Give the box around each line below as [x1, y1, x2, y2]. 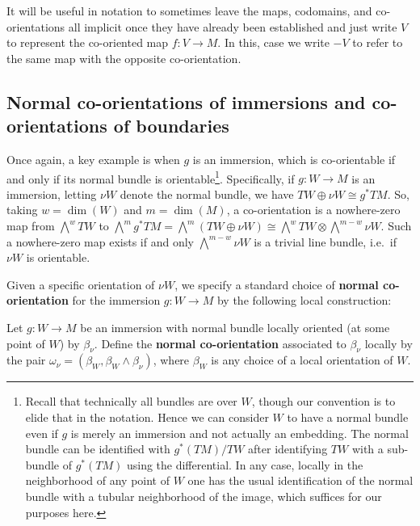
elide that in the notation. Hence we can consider [25, 408, 269, 425]
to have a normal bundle [287, 408, 409, 425]
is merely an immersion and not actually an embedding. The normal [70, 424, 409, 441]
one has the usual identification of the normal [187, 472, 414, 489]
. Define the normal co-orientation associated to [94, 335, 346, 351]
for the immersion [72, 292, 161, 309]
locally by [364, 335, 413, 351]
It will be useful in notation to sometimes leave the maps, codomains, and [6, 2, 372, 19]
